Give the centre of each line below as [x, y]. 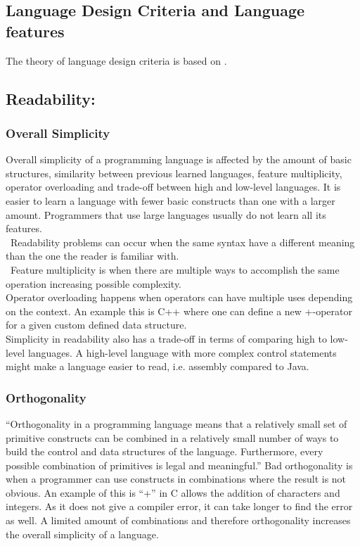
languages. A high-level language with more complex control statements [182, 352]
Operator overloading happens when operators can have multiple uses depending [179, 297]
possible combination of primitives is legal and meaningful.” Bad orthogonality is [179, 465]
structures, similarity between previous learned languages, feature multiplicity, [174, 173]
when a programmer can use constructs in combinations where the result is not [176, 479]
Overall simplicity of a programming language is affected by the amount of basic [179, 159]
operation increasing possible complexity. [94, 283]
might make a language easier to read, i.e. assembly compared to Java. [157, 366]
